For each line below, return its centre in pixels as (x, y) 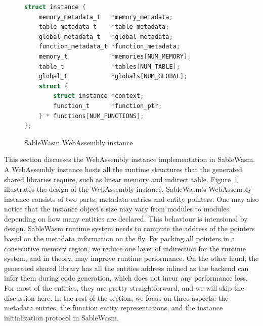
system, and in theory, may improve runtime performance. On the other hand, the (131, 258)
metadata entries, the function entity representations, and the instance (114, 308)
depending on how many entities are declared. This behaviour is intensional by (126, 218)
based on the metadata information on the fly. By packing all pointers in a (120, 238)
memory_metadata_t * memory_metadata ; (106, 17)
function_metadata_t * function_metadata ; (109, 47)
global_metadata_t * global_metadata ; (106, 37)
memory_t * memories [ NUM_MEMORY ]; (115, 56)
